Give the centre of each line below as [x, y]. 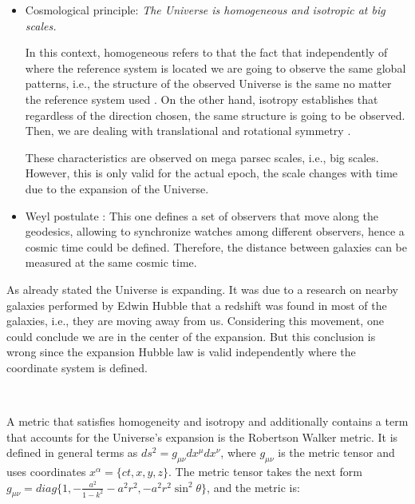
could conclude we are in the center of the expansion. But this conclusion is [191, 336]
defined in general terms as [72, 452]
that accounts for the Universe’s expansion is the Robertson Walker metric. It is [202, 437]
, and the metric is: [253, 487]
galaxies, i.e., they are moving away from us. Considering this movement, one [195, 321]
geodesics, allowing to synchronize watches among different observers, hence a [215, 231]
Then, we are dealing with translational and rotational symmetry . [188, 131]
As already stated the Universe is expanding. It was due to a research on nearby [203, 289]
